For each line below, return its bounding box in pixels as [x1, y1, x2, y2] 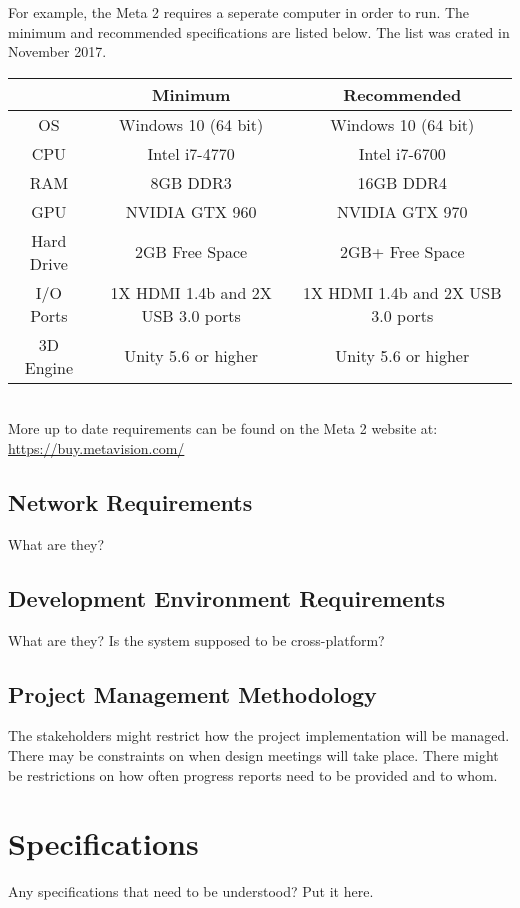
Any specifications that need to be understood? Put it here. [8, 881, 374, 902]
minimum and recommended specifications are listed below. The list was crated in [8, 21, 510, 42]
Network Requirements [8, 486, 253, 517]
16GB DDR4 [357, 170, 447, 194]
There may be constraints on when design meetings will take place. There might [8, 744, 499, 765]
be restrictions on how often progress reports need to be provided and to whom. [8, 764, 498, 785]
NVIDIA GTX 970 [336, 199, 468, 223]
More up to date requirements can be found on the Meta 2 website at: [8, 418, 438, 439]
